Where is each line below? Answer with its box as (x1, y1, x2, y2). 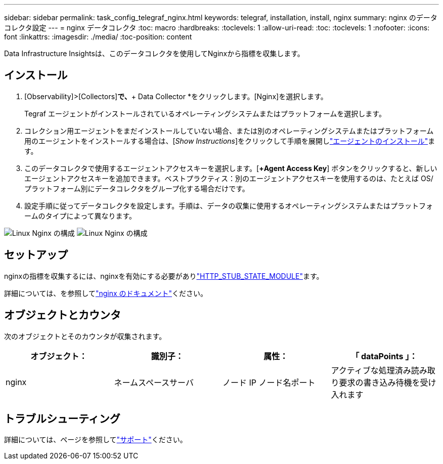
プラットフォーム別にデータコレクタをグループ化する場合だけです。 (24, 184, 249, 193)
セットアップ (4, 248, 68, 262)
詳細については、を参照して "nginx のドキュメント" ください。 (4, 288, 208, 298)
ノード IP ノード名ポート (223, 377, 316, 388)
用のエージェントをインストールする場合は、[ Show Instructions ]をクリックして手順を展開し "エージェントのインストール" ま (24, 136, 435, 145)
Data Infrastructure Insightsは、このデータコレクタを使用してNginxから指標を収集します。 (4, 49, 304, 58)
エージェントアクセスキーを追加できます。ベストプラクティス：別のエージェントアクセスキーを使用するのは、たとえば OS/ (24, 174, 433, 183)
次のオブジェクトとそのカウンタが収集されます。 (4, 331, 166, 341)
